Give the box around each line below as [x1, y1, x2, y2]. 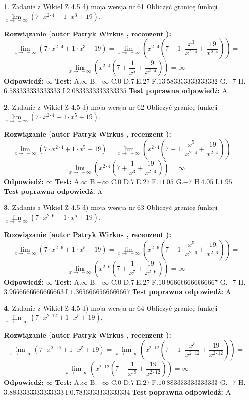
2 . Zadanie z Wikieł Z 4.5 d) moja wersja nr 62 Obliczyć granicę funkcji [4, 102, 218, 112]
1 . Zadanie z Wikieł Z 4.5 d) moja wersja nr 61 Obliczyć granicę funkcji [4, 1, 218, 11]
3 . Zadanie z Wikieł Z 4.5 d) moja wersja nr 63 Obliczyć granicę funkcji [4, 202, 218, 212]
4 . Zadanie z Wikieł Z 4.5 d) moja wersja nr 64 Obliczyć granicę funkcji [4, 302, 218, 313]
